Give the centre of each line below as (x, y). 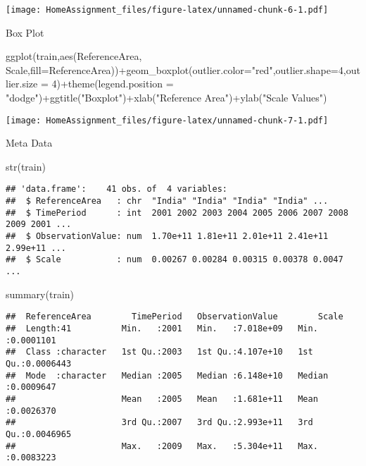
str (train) (26, 166)
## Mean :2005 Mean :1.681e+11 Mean (162, 399)
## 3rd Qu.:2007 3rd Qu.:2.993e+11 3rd (159, 423)
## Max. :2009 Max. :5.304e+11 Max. (162, 446)
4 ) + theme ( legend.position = (113, 84)
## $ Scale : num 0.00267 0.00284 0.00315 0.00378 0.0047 (175, 260)
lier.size (22, 84)
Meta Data (29, 143)
